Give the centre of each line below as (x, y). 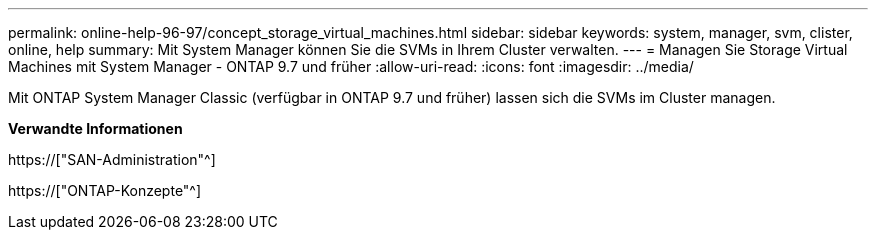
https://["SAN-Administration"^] (112, 159)
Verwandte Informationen (95, 128)
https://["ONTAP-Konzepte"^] (105, 190)
